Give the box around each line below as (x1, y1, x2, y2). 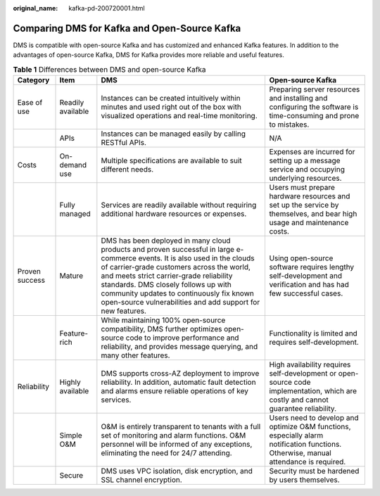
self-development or (269, 369, 337, 379)
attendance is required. (269, 457, 346, 467)
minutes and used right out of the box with (101, 102, 242, 112)
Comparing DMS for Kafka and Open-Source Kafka (13, 22, 241, 34)
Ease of (17, 98, 43, 108)
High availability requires (269, 360, 351, 369)
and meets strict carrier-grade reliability (101, 271, 233, 281)
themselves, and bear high (269, 209, 357, 219)
